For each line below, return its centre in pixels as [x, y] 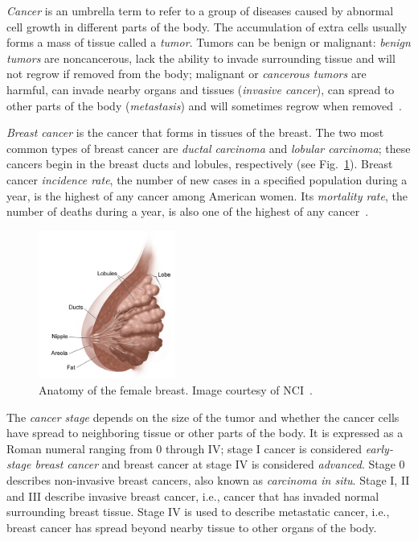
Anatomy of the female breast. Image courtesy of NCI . [176, 390]
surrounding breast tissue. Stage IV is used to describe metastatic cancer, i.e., [198, 512]
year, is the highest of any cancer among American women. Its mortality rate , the [207, 195]
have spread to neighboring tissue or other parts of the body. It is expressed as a [205, 433]
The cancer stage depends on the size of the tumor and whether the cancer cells [203, 417]
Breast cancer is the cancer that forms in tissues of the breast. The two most [195, 132]
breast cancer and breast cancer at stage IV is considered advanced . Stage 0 [220, 464]
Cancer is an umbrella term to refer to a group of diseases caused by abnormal [200, 10]
